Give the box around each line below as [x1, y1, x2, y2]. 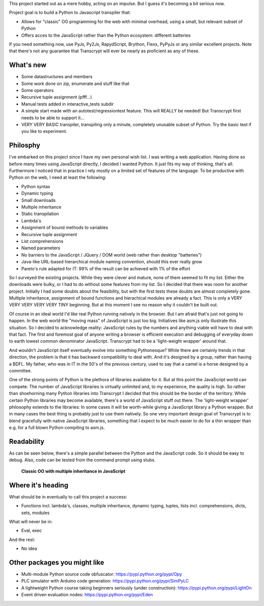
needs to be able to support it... [21, 115, 85, 121]
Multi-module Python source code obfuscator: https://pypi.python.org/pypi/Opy [21, 571, 182, 577]
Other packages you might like [9, 558, 105, 566]
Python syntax [21, 183, 51, 189]
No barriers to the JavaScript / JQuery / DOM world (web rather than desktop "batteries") [21, 252, 202, 258]
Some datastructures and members [21, 74, 93, 80]
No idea [21, 545, 38, 552]
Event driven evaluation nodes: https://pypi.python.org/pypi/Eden [21, 592, 153, 598]
